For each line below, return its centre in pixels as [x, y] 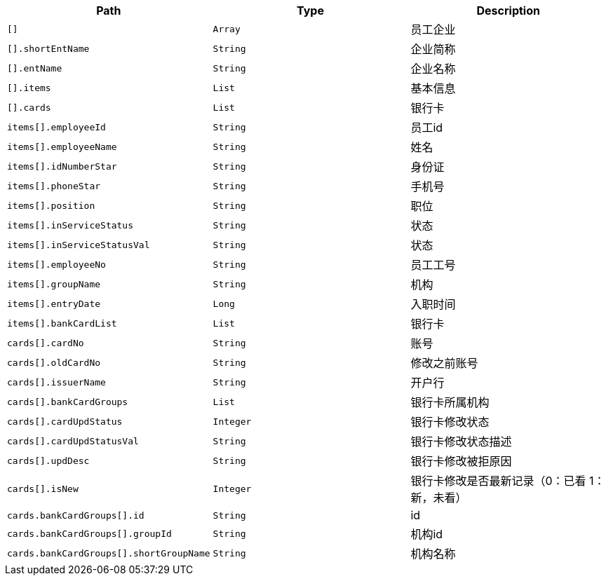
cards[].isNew [43, 488]
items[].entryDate [54, 303]
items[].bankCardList [62, 323]
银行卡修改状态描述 [461, 442]
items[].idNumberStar [62, 166]
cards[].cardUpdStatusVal [73, 441]
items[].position [51, 205]
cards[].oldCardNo [54, 362]
